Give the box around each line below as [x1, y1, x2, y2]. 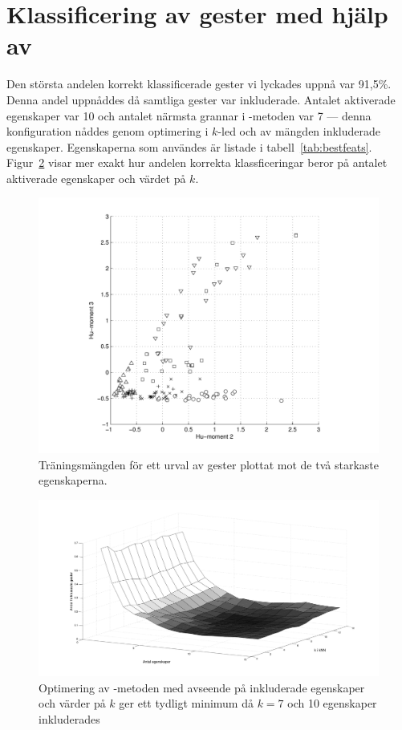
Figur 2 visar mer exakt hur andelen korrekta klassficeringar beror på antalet [6, 154, 388, 171]
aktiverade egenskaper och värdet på [6, 169, 186, 186]
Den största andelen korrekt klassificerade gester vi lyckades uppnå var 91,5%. [6, 75, 392, 92]
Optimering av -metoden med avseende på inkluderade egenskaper [39, 679, 365, 696]
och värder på [39, 695, 106, 712]
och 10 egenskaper [287, 695, 377, 712]
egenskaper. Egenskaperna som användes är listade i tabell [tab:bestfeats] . [6, 138, 372, 155]
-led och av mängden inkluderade [217, 123, 381, 140]
